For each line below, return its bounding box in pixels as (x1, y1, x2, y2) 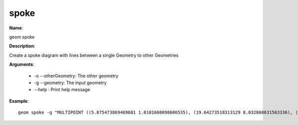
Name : (9, 25, 23, 31)
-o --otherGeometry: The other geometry (34, 73, 119, 79)
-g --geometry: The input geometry (34, 80, 107, 86)
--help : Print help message (34, 87, 90, 93)
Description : (9, 43, 36, 49)
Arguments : (9, 61, 35, 67)
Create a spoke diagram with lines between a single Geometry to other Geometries (9, 52, 179, 58)
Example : (9, 98, 29, 104)
